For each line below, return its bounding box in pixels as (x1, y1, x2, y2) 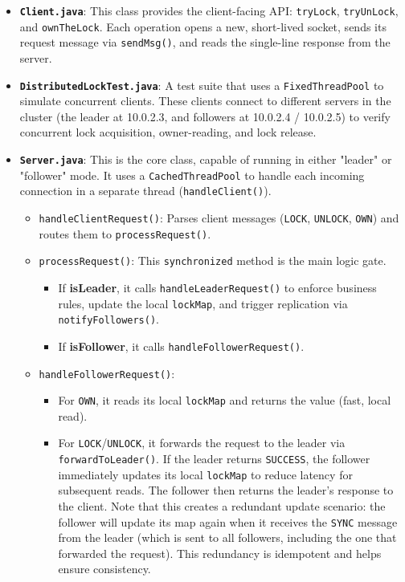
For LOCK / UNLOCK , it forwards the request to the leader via (58, 434, 346, 451)
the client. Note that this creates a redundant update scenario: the (58, 498, 386, 515)
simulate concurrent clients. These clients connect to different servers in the (19, 92, 391, 109)
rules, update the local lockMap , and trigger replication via (58, 295, 348, 311)
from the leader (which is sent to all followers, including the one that (58, 529, 397, 546)
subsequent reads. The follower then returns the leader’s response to (58, 482, 394, 499)
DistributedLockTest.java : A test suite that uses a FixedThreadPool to (19, 76, 384, 93)
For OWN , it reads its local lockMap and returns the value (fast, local (58, 392, 391, 409)
